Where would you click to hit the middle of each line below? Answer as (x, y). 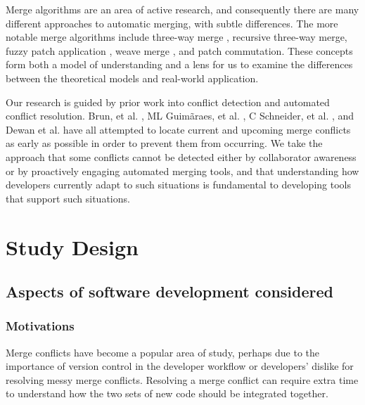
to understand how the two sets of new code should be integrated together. (167, 393)
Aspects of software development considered (169, 291)
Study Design (72, 246)
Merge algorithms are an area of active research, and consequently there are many (182, 9)
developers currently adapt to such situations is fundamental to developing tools (178, 185)
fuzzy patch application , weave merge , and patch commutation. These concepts (179, 50)
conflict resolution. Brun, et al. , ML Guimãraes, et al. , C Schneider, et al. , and (180, 116)
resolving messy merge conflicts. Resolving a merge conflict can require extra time (182, 379)
